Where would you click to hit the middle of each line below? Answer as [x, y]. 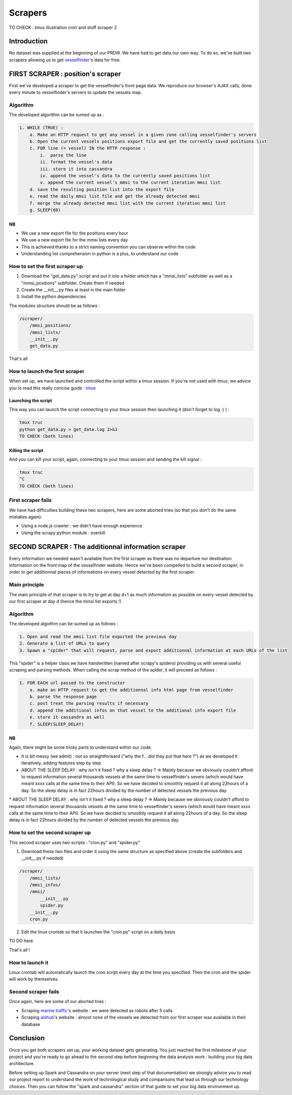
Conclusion [27, 1038]
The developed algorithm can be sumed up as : [57, 115]
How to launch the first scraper [47, 371]
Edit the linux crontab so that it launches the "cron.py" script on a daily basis [98, 932]
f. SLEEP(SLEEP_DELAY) [57, 724]
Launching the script [31, 400]
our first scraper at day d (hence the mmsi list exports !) [65, 601]
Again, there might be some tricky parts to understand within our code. [80, 747]
